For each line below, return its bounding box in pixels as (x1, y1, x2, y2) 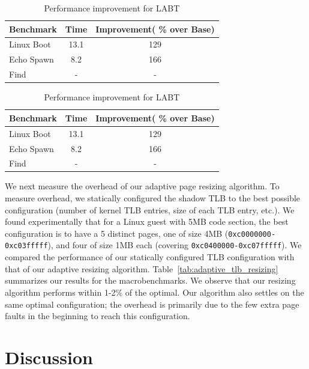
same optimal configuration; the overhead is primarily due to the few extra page (5, 297, 299, 310)
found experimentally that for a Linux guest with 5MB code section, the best (5, 215, 289, 228)
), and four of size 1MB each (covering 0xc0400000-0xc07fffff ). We (47, 239, 302, 251)
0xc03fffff (5, 242, 48, 251)
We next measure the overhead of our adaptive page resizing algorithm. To (5, 180, 280, 192)
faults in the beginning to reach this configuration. (5, 310, 190, 322)
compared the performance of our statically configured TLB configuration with (5, 251, 295, 263)
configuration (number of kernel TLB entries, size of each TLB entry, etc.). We (5, 203, 295, 216)
